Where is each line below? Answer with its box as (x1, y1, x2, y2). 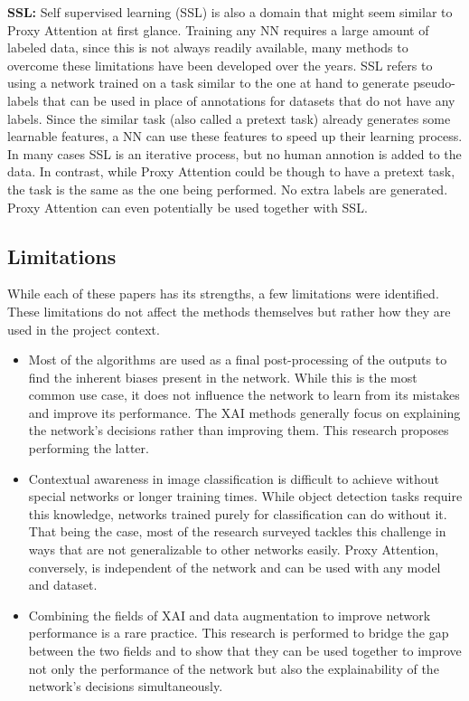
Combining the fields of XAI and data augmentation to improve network (28, 605, 431, 624)
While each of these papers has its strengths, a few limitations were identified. (7, 284, 439, 303)
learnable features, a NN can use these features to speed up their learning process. (7, 127, 463, 146)
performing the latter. (28, 439, 149, 458)
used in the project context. (7, 319, 160, 338)
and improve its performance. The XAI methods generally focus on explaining (28, 403, 461, 422)
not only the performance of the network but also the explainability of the (28, 658, 439, 677)
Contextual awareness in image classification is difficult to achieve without (28, 469, 440, 488)
